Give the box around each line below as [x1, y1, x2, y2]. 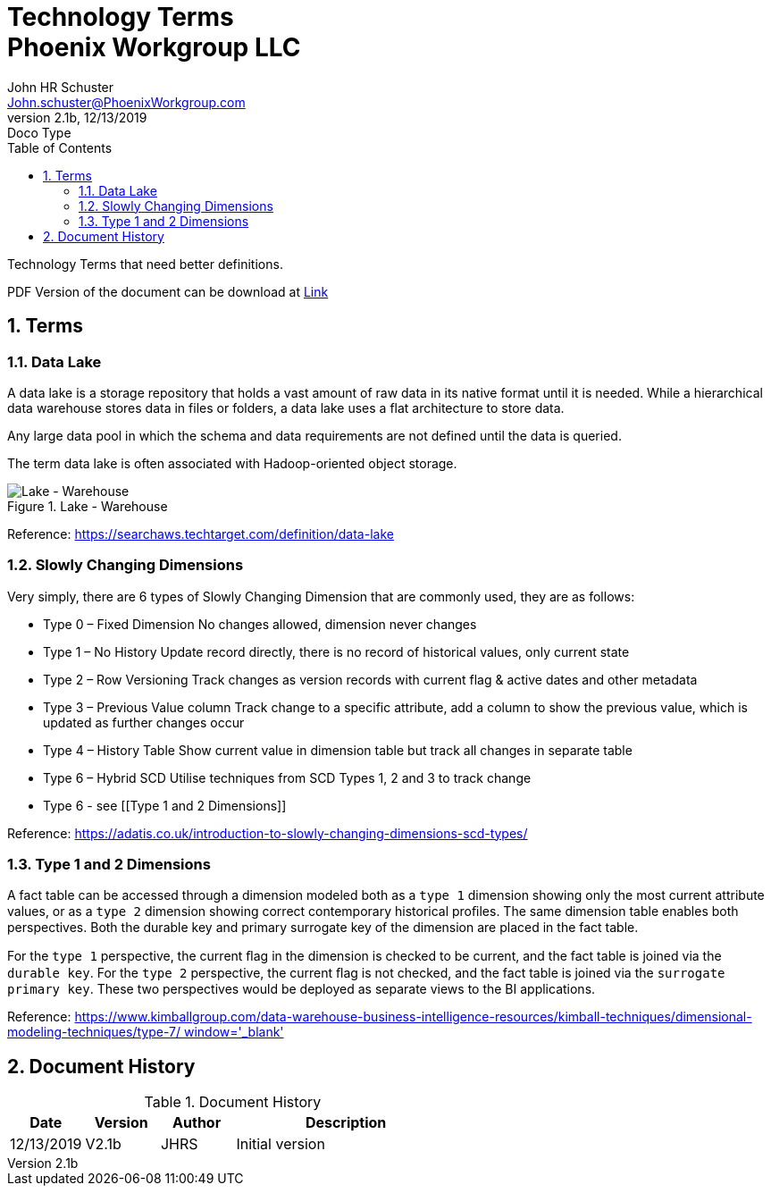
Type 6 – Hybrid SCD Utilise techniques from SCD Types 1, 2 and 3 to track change [43, 769, 532, 786]
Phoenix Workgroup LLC [7, 32, 301, 63]
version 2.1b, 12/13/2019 [7, 109, 147, 125]
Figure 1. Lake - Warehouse [7, 498, 168, 514]
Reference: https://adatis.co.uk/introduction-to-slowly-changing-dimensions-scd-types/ [7, 825, 528, 841]
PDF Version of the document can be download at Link [7, 283, 329, 299]
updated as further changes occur [43, 714, 245, 730]
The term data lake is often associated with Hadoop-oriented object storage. [7, 455, 457, 471]
